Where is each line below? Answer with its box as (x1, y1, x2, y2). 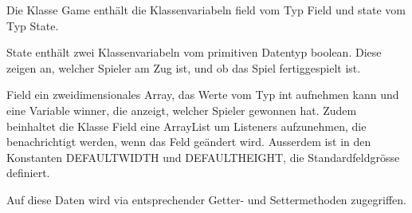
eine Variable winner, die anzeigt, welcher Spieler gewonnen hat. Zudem (6, 101, 357, 118)
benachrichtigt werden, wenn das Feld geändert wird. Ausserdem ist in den (6, 133, 371, 150)
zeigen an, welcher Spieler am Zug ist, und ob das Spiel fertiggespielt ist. (6, 59, 361, 76)
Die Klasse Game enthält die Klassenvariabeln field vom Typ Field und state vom (6, 2, 406, 18)
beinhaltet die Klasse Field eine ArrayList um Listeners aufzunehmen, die (6, 117, 367, 134)
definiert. (6, 164, 50, 181)
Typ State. (6, 17, 59, 34)
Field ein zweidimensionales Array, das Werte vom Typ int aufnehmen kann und (6, 86, 399, 103)
